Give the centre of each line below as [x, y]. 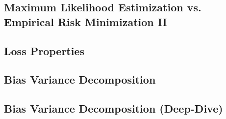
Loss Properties [44, 50]
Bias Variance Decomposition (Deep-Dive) [113, 108]
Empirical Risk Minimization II [86, 21]
